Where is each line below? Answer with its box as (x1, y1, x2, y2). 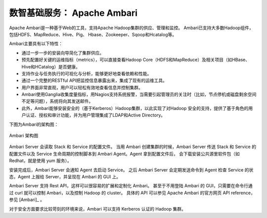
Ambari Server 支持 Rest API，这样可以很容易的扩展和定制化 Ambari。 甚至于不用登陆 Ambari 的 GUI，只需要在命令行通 (9, 183, 253, 189)
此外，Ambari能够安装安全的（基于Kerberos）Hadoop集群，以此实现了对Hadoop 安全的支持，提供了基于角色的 (21, 105, 249, 111)
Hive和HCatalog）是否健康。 (21, 63, 80, 69)
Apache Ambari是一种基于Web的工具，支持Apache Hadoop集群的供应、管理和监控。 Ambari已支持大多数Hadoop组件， (9, 25, 254, 31)
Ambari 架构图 (9, 133, 39, 139)
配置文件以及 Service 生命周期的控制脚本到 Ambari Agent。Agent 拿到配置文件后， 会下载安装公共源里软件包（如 (9, 151, 240, 157)
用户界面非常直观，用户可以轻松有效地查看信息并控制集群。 (21, 84, 143, 90)
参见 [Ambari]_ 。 (9, 197, 44, 203)
